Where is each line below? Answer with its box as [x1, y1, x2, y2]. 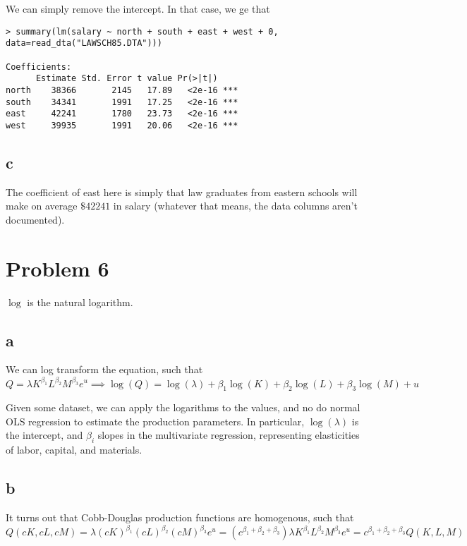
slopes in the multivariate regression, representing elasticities [97, 427, 360, 442]
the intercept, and [6, 427, 83, 442]
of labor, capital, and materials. [6, 442, 142, 457]
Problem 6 [6, 253, 109, 282]
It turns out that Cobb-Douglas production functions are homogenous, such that [6, 510, 354, 525]
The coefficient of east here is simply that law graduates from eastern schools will [6, 184, 358, 199]
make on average [6, 198, 78, 213]
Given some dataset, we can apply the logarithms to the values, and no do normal [6, 400, 360, 415]
